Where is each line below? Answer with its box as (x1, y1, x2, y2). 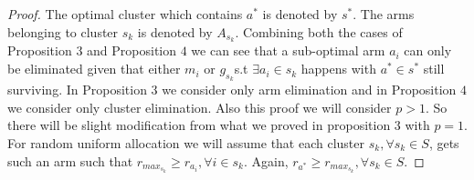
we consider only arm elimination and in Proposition (162, 80, 457, 99)
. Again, (243, 151, 289, 170)
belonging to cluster (7, 22, 119, 41)
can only (404, 41, 452, 60)
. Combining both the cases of (235, 22, 403, 41)
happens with (300, 59, 376, 78)
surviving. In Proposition (7, 80, 147, 99)
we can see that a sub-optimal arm (191, 41, 385, 60)
